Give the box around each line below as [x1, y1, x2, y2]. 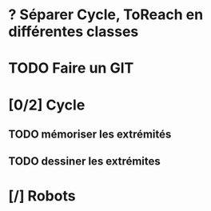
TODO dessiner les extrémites [8, 154, 161, 169]
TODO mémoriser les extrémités [8, 127, 172, 141]
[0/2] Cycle [8, 96, 86, 113]
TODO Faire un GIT [8, 59, 134, 78]
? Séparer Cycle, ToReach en [8, 6, 204, 24]
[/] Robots [8, 186, 76, 205]
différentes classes [8, 22, 139, 41]
